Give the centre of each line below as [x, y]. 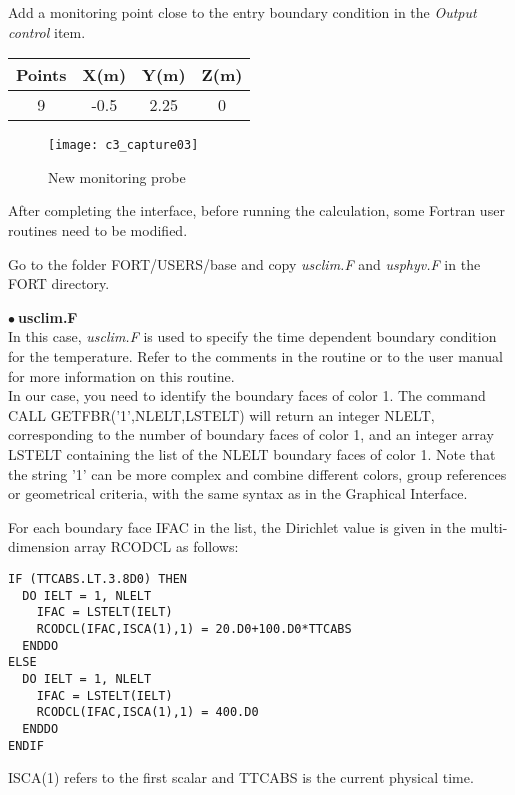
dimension [39, 546]
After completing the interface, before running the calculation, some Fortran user [256, 210]
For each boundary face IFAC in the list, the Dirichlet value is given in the [237, 526]
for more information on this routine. [121, 375]
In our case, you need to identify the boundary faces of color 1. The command [247, 395]
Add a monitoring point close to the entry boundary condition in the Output [242, 12]
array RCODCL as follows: [156, 546]
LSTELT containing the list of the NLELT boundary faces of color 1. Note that [252, 453]
